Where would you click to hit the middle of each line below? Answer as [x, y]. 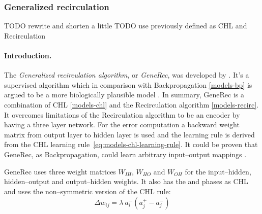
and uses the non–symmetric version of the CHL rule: [88, 191]
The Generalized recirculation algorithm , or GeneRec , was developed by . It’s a [127, 75]
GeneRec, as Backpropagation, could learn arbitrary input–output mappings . [125, 154]
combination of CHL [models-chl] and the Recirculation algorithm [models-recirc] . [132, 104]
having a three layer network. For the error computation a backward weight [122, 124]
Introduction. [28, 55]
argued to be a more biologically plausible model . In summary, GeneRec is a [124, 95]
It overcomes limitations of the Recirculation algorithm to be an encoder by [122, 114]
